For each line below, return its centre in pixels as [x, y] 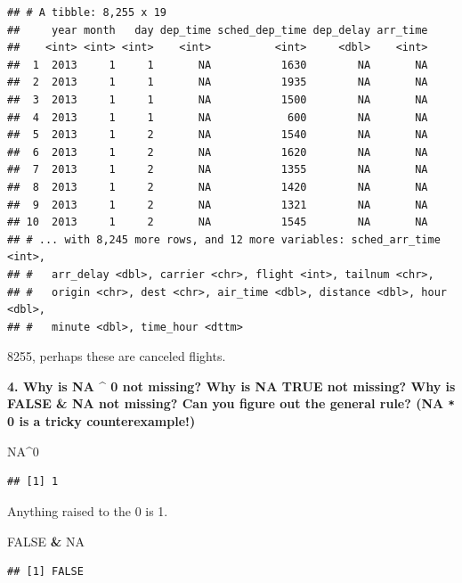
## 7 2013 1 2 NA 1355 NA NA [218, 170]
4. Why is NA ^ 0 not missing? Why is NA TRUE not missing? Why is [231, 386]
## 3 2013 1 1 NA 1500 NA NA [218, 99]
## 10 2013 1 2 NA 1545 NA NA [218, 222]
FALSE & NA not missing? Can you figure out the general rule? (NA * [231, 403]
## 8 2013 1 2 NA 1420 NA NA [218, 187]
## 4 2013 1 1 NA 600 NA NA [218, 117]
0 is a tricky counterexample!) [101, 421]
